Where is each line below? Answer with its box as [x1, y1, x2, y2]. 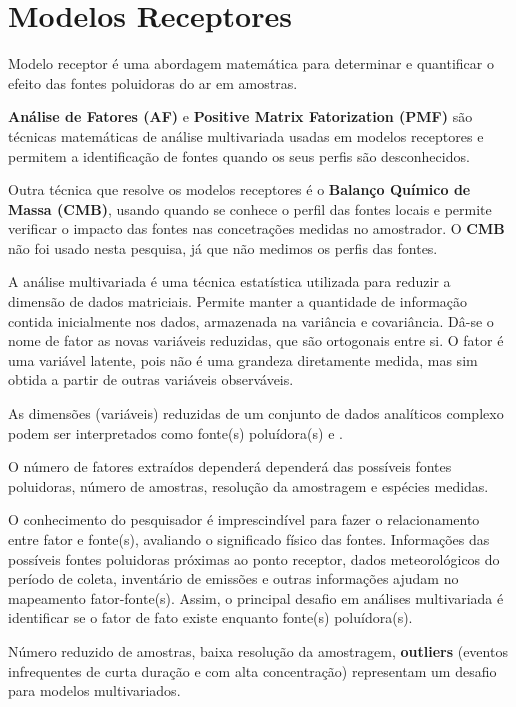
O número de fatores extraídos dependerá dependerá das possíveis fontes [8, 456, 452, 477]
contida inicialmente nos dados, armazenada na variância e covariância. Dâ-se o [8, 310, 494, 331]
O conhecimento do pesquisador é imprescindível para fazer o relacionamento [8, 509, 480, 530]
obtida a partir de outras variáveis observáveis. [8, 369, 294, 390]
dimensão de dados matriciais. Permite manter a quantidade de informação [8, 291, 468, 312]
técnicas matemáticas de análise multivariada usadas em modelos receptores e [8, 125, 484, 146]
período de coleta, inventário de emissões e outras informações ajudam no [8, 568, 459, 589]
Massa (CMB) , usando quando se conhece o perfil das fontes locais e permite [8, 198, 492, 219]
